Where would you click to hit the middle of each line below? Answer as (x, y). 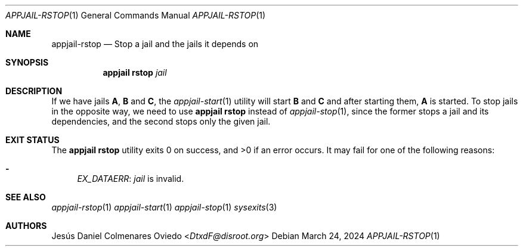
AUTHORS (26, 226)
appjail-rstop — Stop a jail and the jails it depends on (155, 44)
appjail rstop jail (135, 72)
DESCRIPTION (34, 91)
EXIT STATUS (33, 140)
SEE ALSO (26, 197)
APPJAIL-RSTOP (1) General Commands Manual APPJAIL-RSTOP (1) (136, 15)
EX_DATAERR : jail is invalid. (131, 179)
